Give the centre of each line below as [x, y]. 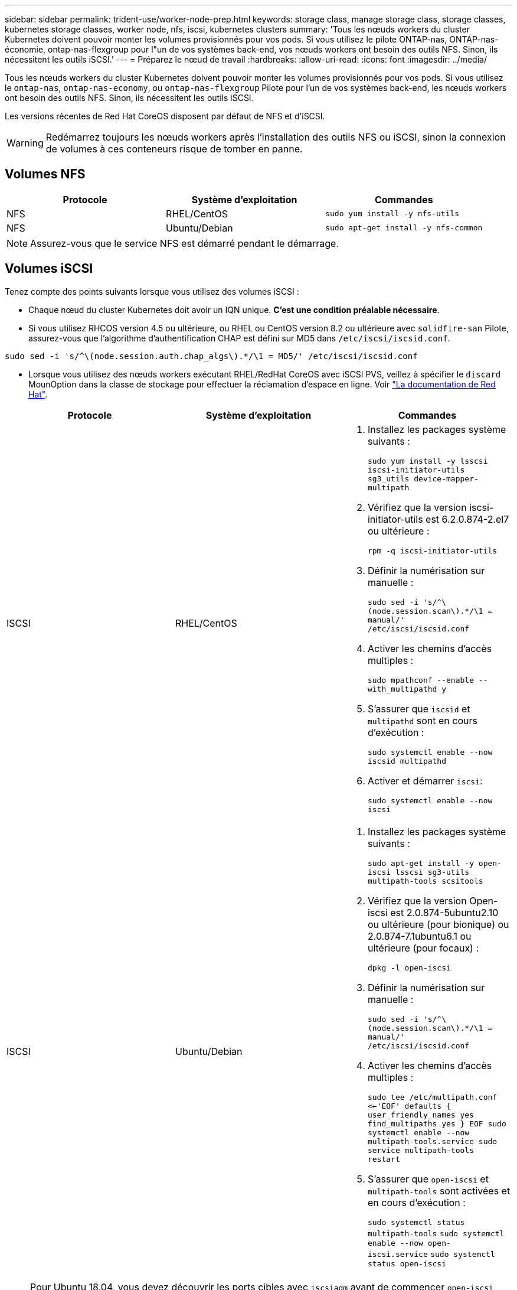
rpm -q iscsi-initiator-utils [432, 550]
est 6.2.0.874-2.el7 [467, 519]
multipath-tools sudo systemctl [436, 1233]
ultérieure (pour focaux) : [423, 948]
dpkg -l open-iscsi [409, 967]
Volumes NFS [45, 174]
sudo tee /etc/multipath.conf [432, 1097]
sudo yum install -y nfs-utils [392, 214]
